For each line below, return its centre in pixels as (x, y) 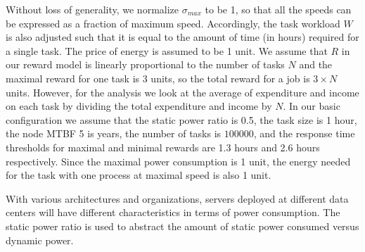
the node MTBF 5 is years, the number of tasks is (114, 133)
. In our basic (312, 106)
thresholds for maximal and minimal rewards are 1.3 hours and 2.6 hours (163, 147)
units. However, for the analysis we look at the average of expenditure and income (182, 92)
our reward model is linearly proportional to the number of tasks (145, 64)
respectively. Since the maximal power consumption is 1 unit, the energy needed (178, 161)
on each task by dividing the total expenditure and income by (139, 106)
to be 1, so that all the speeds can (278, 9)
